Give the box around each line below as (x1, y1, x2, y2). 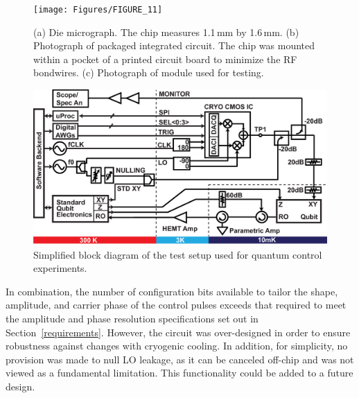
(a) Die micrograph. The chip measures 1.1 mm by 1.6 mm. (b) (33, 24, 299, 39)
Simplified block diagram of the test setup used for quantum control (33, 247, 322, 261)
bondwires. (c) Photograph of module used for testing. (33, 65, 264, 80)
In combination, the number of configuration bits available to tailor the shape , (6, 284, 338, 298)
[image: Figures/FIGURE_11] (33, 5, 163, 15)
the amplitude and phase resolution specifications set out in (6, 311, 259, 325)
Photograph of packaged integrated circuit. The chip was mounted (33, 38, 315, 53)
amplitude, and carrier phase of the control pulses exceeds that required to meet (6, 297, 347, 312)
